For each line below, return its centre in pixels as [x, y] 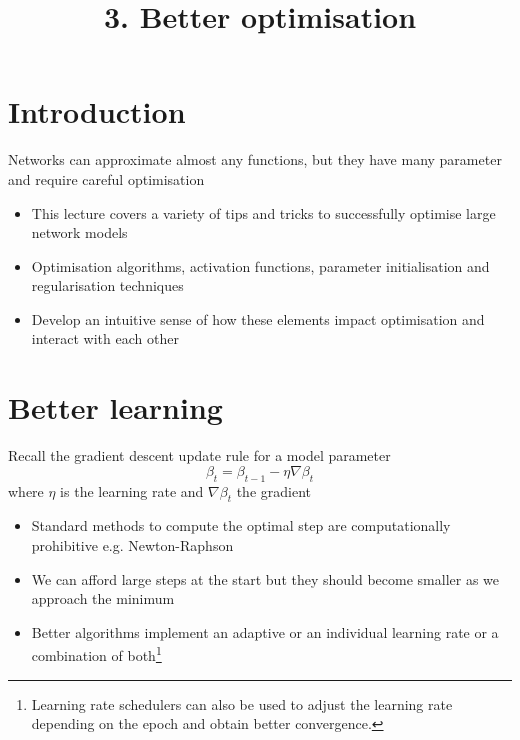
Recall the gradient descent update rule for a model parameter [199, 455]
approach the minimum [103, 598]
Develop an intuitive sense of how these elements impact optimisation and [258, 318]
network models [79, 232]
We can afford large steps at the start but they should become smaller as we [265, 578]
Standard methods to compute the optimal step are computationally [241, 525]
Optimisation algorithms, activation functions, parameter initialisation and [260, 265]
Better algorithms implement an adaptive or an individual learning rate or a [265, 631]
